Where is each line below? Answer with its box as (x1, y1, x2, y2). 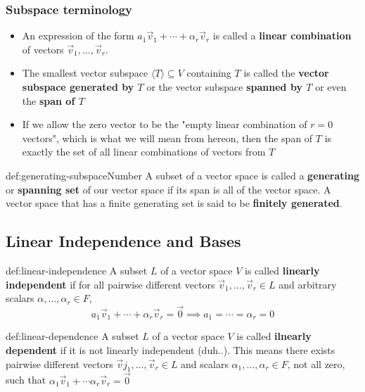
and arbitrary (278, 277, 337, 291)
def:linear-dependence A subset (6, 329, 139, 343)
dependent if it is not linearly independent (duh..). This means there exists (6, 343, 335, 357)
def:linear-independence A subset (6, 263, 148, 277)
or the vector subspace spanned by (146, 80, 302, 94)
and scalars (181, 356, 229, 371)
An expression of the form (22, 28, 134, 43)
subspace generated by (22, 80, 134, 94)
